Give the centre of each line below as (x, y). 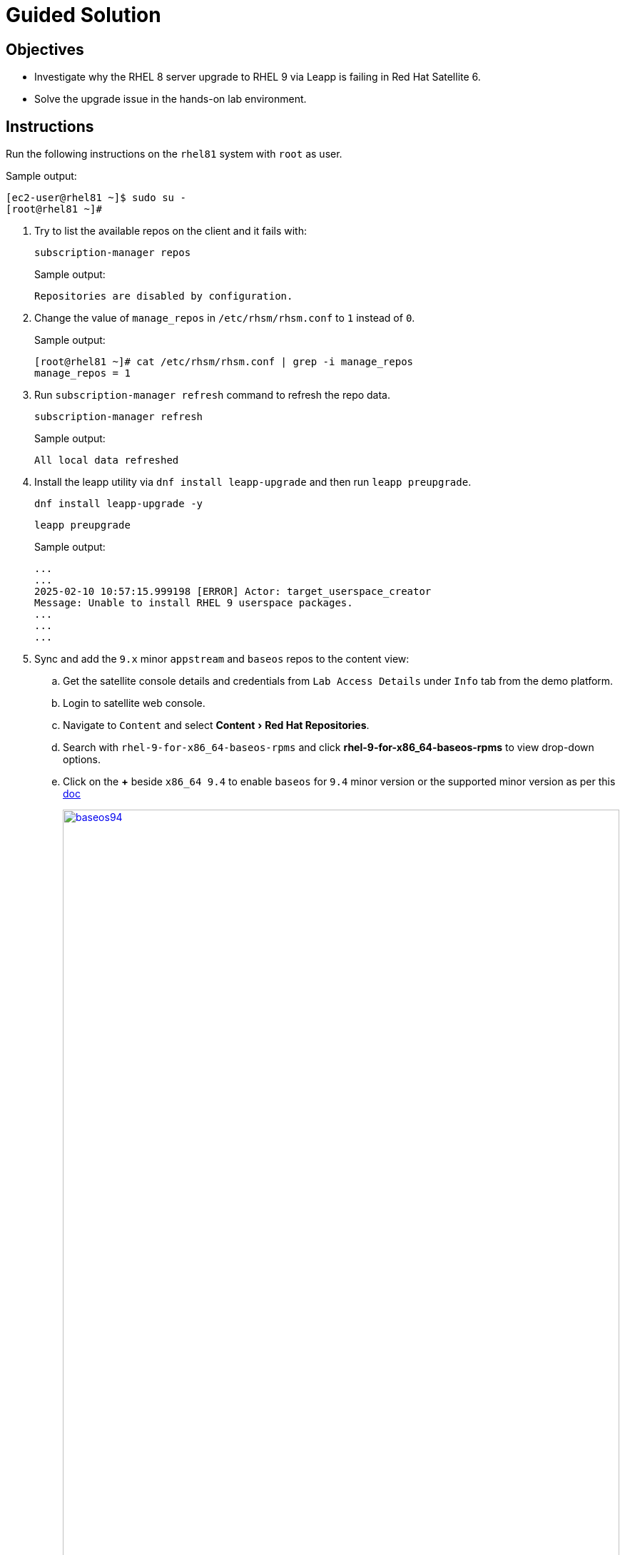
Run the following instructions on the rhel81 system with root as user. (174, 154)
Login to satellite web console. (134, 703)
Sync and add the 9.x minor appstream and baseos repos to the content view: (222, 659)
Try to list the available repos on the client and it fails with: (171, 231)
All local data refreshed (107, 460)
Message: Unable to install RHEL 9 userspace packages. (194, 603)
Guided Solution (83, 15)
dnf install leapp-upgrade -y (119, 504)
